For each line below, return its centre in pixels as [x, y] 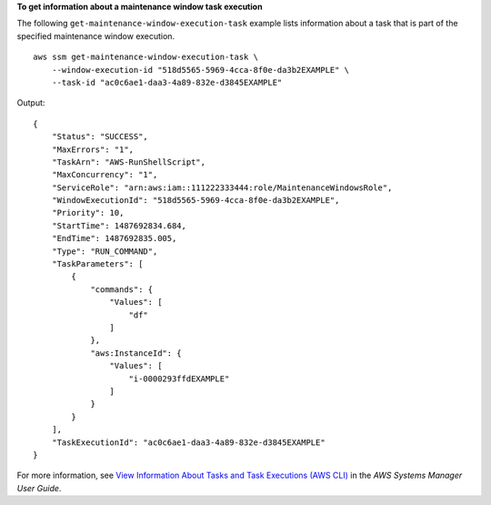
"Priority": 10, [88, 213]
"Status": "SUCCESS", [100, 137]
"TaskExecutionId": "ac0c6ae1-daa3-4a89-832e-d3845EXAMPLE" [189, 442]
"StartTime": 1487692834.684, [119, 226]
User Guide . [39, 488]
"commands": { [122, 289]
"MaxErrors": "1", [93, 149]
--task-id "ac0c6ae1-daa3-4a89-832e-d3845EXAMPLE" [167, 82]
